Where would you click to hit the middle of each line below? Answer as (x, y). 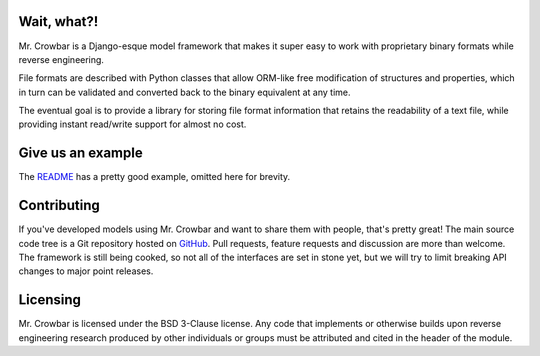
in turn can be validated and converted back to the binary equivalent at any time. (184, 92)
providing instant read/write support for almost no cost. (132, 124)
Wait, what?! (58, 21)
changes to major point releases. (86, 271)
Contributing (59, 205)
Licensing (50, 300)
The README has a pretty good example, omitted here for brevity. (154, 177)
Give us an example (81, 153)
